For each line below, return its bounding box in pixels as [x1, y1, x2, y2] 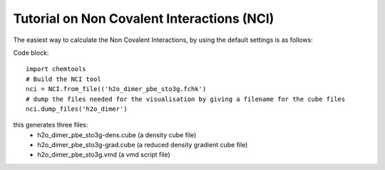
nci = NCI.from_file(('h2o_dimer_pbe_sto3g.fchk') [26, 85, 207, 93]
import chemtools [26, 65, 86, 73]
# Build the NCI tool [26, 75, 101, 83]
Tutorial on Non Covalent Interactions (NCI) [13, 11, 274, 26]
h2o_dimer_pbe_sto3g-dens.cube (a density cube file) [37, 130, 197, 139]
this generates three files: [13, 121, 88, 129]
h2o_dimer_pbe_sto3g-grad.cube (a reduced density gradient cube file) [37, 141, 248, 149]
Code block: [13, 48, 49, 57]
